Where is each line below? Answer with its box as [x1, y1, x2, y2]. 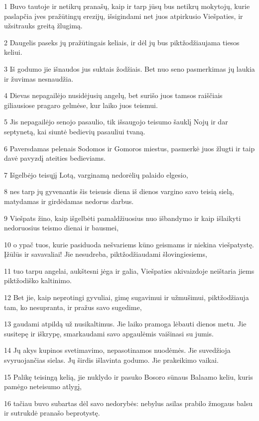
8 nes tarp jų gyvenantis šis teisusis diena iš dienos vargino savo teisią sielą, [4, 186, 234, 197]
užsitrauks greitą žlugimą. [4, 20, 83, 31]
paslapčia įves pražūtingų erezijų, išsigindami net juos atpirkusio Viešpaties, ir [4, 10, 243, 21]
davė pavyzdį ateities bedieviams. [4, 153, 106, 163]
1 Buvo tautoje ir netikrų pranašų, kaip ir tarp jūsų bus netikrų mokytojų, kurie [4, 1, 250, 11]
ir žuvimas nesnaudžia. [4, 73, 74, 84]
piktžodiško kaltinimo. [4, 275, 72, 286]
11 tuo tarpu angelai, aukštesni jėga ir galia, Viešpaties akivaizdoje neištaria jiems [4, 265, 255, 276]
